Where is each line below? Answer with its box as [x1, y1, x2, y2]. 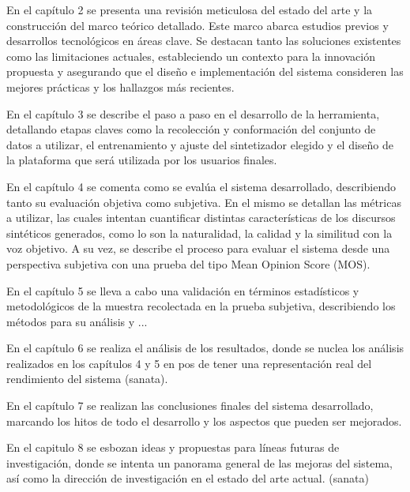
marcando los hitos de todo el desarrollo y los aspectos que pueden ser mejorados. [6, 412, 402, 429]
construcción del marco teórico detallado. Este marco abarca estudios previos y [6, 17, 389, 33]
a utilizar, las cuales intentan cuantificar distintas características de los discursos [6, 209, 396, 226]
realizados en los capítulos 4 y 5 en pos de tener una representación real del [6, 355, 372, 371]
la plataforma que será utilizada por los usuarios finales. [6, 152, 277, 168]
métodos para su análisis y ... [6, 313, 148, 329]
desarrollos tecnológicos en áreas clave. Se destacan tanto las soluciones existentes [6, 32, 401, 49]
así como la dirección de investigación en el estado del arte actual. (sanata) [6, 470, 369, 486]
